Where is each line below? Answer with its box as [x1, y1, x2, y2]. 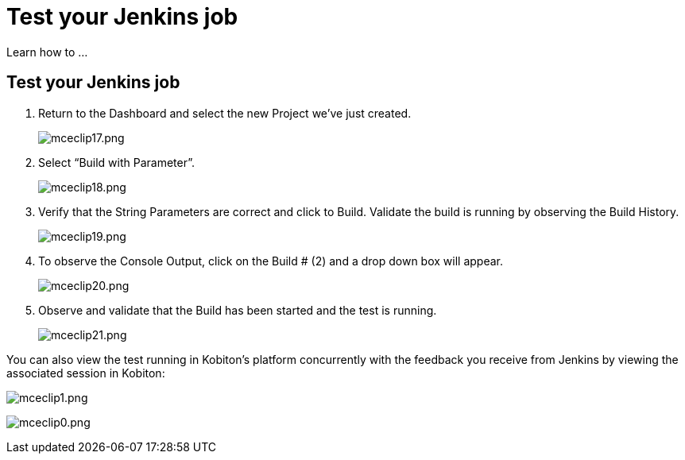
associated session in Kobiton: [6, 365, 165, 380]
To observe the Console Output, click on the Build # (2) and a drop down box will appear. [38, 253, 503, 268]
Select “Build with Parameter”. [38, 155, 195, 169]
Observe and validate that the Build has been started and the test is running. [38, 303, 437, 317]
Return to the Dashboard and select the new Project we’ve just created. [38, 106, 412, 120]
